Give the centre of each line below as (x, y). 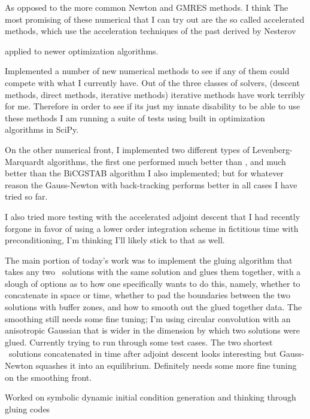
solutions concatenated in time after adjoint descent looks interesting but (143, 354)
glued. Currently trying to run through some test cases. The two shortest (139, 342)
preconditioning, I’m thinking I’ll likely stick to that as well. (115, 240)
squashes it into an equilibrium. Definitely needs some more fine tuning (166, 366)
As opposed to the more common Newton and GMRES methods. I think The (147, 7)
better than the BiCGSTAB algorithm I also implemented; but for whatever (144, 173)
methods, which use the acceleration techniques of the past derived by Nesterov (151, 31)
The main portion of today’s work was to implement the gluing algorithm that (149, 260)
